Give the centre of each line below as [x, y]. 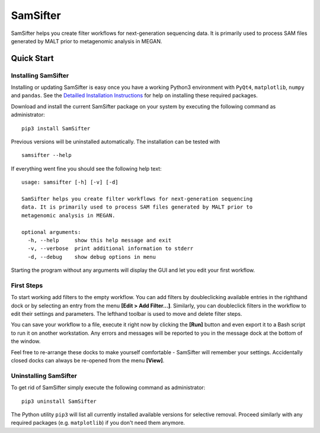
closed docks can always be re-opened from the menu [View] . [88, 360]
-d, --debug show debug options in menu [92, 257]
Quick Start [32, 58]
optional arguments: [51, 232]
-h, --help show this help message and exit [100, 240]
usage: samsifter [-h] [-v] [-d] [70, 182]
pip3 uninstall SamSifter [59, 401]
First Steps [27, 286]
